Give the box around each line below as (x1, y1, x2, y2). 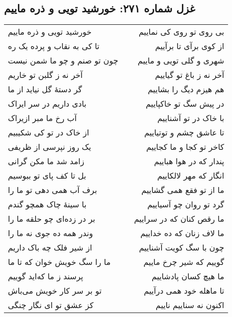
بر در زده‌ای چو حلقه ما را (8, 213, 95, 225)
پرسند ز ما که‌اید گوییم (8, 270, 83, 282)
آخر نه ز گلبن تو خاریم (8, 69, 83, 81)
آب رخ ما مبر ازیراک (8, 112, 77, 124)
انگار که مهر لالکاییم (157, 170, 225, 182)
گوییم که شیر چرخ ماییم (143, 256, 225, 268)
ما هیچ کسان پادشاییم (152, 270, 225, 282)
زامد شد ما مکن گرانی (8, 155, 84, 167)
